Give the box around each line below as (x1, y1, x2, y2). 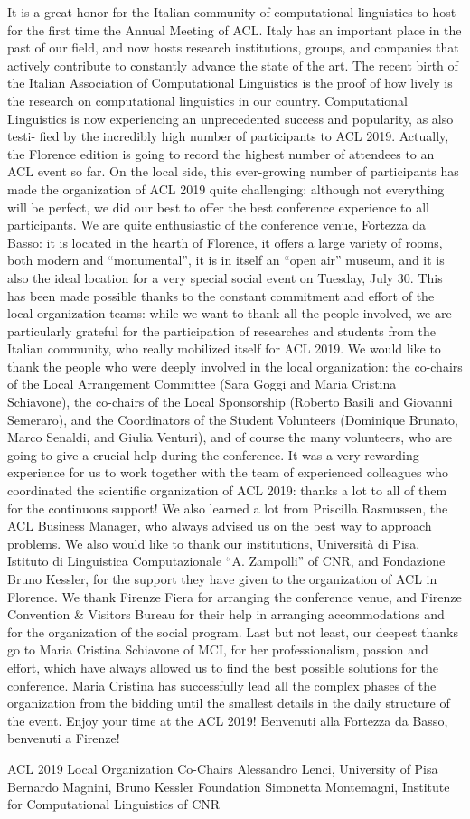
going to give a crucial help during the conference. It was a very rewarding (7, 445, 419, 464)
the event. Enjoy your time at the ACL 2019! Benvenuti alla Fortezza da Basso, (7, 711, 448, 730)
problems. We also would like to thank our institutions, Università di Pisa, (7, 533, 420, 552)
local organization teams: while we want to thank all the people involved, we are (7, 304, 452, 323)
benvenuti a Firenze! (7, 729, 120, 748)
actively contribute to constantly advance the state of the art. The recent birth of (7, 55, 458, 74)
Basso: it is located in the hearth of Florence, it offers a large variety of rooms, (7, 232, 443, 251)
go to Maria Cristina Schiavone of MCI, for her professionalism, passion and (7, 640, 428, 659)
